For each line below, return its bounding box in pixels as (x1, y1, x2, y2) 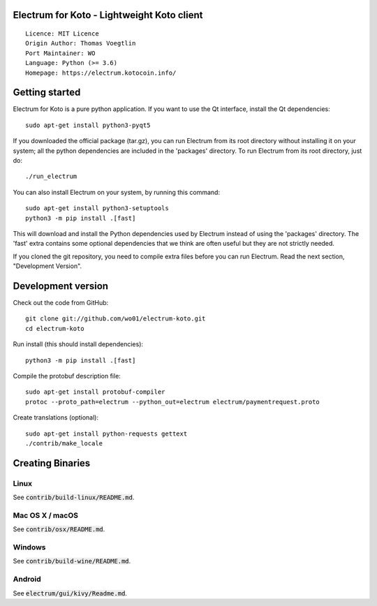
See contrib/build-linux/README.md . (13, 493, 135, 502)
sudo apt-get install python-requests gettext (25, 429, 188, 438)
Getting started (13, 87, 81, 98)
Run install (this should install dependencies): (13, 340, 143, 348)
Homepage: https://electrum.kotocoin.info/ (25, 68, 177, 77)
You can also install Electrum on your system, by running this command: (13, 188, 220, 196)
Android (13, 575, 41, 584)
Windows (13, 542, 46, 552)
